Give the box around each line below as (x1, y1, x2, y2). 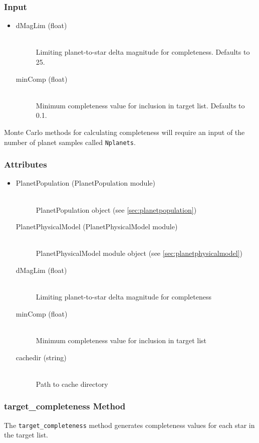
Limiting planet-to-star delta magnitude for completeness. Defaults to (36, 47, 250, 57)
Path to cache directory (36, 378, 108, 389)
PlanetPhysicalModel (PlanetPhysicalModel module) (16, 221, 178, 232)
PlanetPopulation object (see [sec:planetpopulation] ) (36, 204, 197, 215)
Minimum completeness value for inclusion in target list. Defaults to (36, 100, 245, 110)
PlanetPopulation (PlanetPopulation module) (16, 178, 155, 188)
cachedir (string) (16, 352, 67, 362)
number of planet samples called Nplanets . (4, 136, 136, 147)
